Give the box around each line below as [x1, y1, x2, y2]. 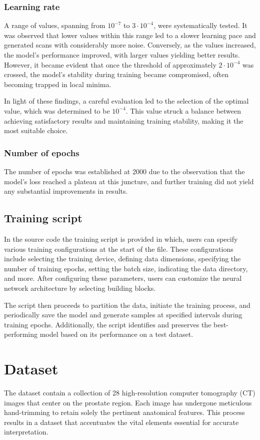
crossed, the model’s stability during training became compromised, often [4, 69, 228, 80]
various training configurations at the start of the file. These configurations [4, 243, 233, 254]
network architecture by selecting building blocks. [4, 282, 156, 293]
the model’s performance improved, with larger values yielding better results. [4, 50, 240, 60]
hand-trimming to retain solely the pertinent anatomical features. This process [4, 407, 245, 417]
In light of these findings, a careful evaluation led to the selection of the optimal [4, 96, 249, 106]
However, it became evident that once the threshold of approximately [4, 59, 216, 70]
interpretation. [4, 426, 48, 437]
